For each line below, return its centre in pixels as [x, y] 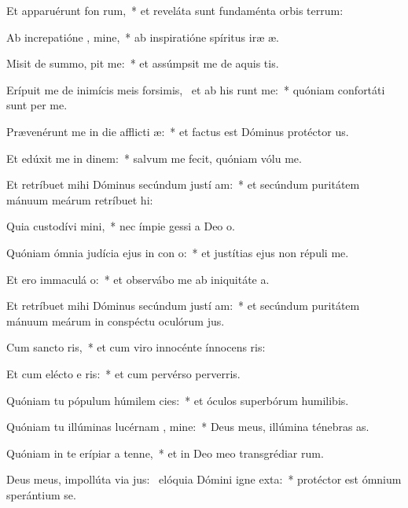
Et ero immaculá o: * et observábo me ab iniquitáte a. [138, 279]
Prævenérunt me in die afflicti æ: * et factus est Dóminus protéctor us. [178, 131]
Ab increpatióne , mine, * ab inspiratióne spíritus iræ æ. [143, 37]
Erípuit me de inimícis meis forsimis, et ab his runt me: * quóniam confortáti [196, 89]
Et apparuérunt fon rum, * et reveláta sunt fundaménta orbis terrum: [175, 10]
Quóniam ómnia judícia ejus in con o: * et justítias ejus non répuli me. [178, 252]
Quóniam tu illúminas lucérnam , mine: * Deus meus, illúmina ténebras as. [188, 427]
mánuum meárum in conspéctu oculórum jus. [116, 320]
